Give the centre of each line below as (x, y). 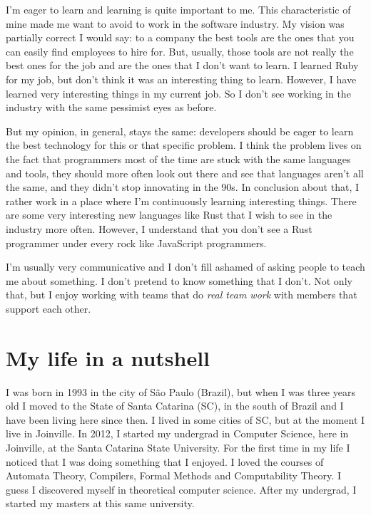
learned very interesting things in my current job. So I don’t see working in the (178, 93)
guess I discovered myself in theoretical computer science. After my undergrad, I (181, 489)
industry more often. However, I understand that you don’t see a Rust (159, 228)
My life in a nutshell (108, 357)
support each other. (49, 308)
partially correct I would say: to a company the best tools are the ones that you (180, 37)
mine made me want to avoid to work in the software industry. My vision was (175, 23)
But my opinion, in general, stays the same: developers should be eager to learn (180, 131)
